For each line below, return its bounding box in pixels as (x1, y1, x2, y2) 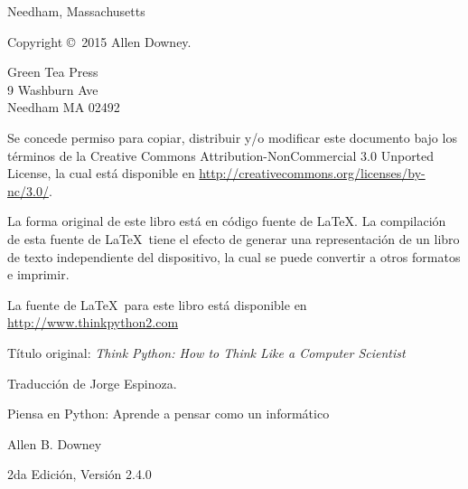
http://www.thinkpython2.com (7, 313, 179, 332)
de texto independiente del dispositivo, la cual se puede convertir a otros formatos (7, 247, 461, 266)
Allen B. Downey (7, 434, 102, 453)
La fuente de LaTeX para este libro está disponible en (7, 295, 307, 314)
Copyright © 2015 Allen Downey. (7, 32, 192, 51)
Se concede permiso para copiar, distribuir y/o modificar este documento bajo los (7, 127, 457, 146)
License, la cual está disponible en (7, 164, 195, 183)
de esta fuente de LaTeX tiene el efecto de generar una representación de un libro (7, 229, 460, 248)
